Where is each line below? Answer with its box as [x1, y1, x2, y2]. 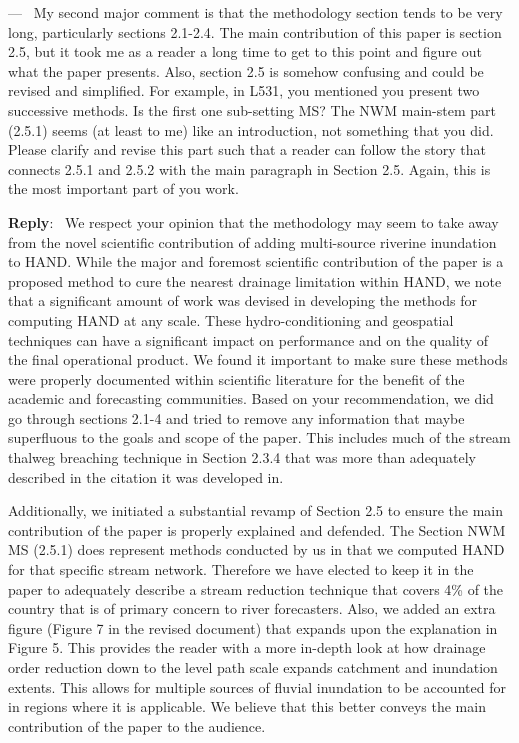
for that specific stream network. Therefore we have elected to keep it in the [8, 559, 474, 580]
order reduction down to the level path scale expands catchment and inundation [8, 657, 498, 677]
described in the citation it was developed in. [8, 466, 284, 487]
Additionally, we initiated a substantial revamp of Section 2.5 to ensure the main [8, 500, 503, 521]
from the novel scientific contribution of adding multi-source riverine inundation [8, 231, 497, 252]
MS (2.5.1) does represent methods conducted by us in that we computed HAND [8, 539, 505, 560]
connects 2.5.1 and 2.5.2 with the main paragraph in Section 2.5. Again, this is [8, 158, 491, 179]
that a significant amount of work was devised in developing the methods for [8, 290, 477, 311]
